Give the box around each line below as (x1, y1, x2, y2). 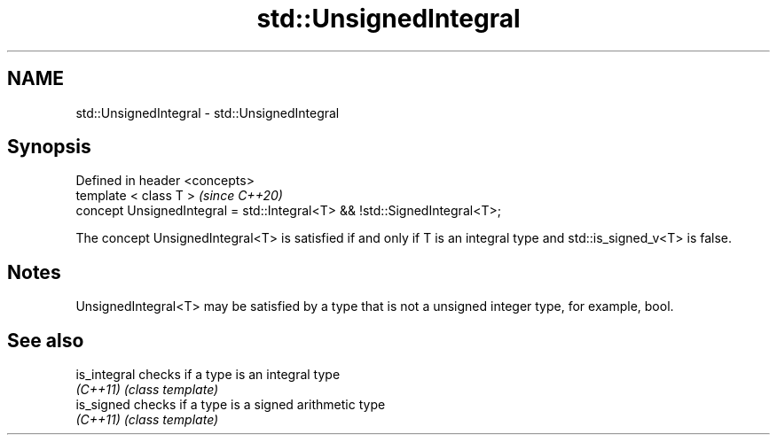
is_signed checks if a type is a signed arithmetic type (75, 397, 386, 413)
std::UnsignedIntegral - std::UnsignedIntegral (75, 105, 340, 120)
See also (7, 329, 84, 352)
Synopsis (7, 136, 91, 159)
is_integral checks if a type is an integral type (75, 367, 341, 383)
